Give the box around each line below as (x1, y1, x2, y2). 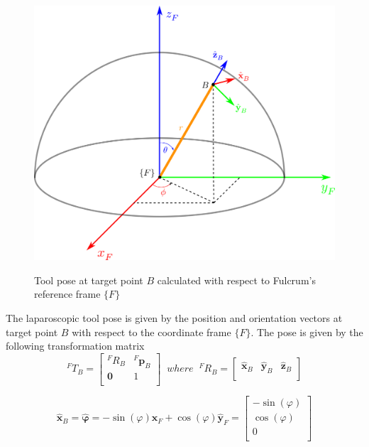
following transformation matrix (6, 338, 145, 353)
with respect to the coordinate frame (72, 324, 231, 339)
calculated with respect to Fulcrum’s (157, 272, 316, 287)
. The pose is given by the (250, 324, 363, 339)
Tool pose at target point (34, 272, 143, 287)
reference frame (34, 286, 101, 301)
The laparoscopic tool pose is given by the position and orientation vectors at (6, 310, 343, 325)
